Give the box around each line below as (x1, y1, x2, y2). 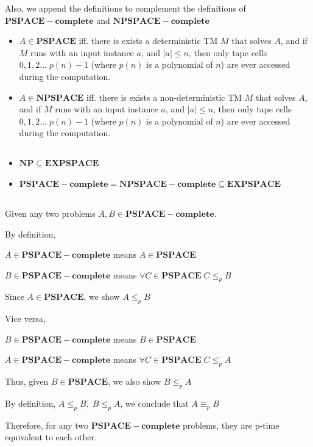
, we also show (108, 375, 161, 388)
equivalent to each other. (5, 431, 97, 443)
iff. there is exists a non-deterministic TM (86, 90, 242, 103)
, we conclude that (120, 397, 189, 410)
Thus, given (5, 375, 49, 388)
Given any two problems (5, 206, 96, 219)
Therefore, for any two (5, 418, 89, 431)
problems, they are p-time (182, 418, 280, 431)
